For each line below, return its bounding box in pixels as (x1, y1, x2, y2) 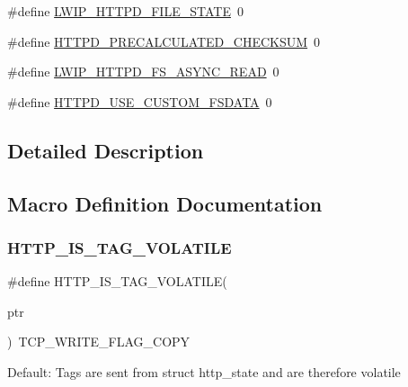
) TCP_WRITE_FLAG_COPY (7, 332, 191, 351)
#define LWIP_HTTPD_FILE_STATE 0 (7, 2, 244, 20)
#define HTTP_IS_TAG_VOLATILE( (7, 272, 227, 291)
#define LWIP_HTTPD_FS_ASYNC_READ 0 (7, 62, 279, 81)
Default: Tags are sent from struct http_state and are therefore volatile (7, 362, 401, 381)
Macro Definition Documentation (7, 189, 323, 217)
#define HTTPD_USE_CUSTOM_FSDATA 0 (7, 92, 272, 111)
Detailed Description (7, 136, 204, 164)
